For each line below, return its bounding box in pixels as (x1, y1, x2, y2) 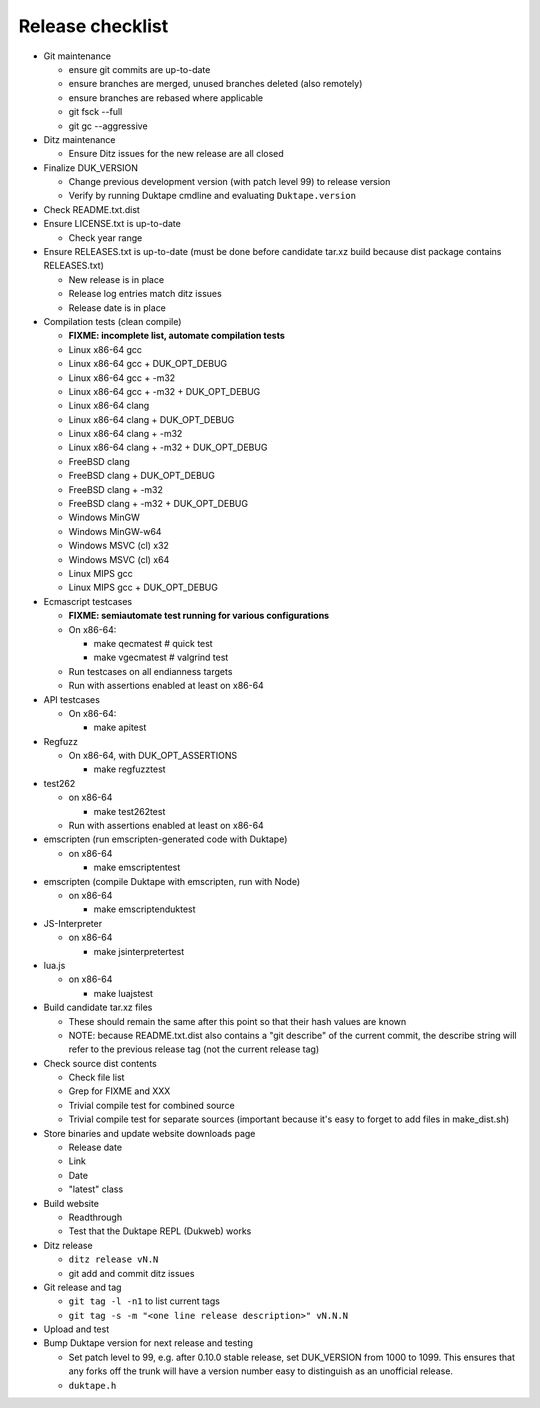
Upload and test (43, 1323, 110, 1335)
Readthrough (68, 1211, 123, 1223)
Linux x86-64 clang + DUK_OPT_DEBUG (68, 413, 235, 425)
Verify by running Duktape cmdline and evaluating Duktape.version (68, 190, 357, 202)
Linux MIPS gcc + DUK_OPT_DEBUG (68, 581, 219, 594)
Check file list (68, 1071, 125, 1084)
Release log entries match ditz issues (68, 288, 222, 300)
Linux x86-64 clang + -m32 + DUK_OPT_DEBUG (68, 441, 268, 454)
